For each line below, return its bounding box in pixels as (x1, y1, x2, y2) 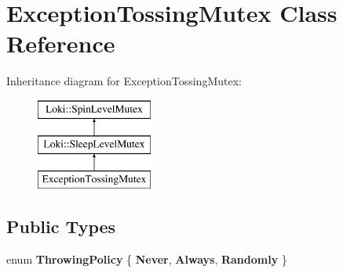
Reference (6, 27, 115, 59)
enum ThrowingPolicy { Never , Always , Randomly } (6, 251, 287, 268)
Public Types (6, 214, 116, 239)
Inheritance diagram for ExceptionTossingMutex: (6, 73, 242, 89)
